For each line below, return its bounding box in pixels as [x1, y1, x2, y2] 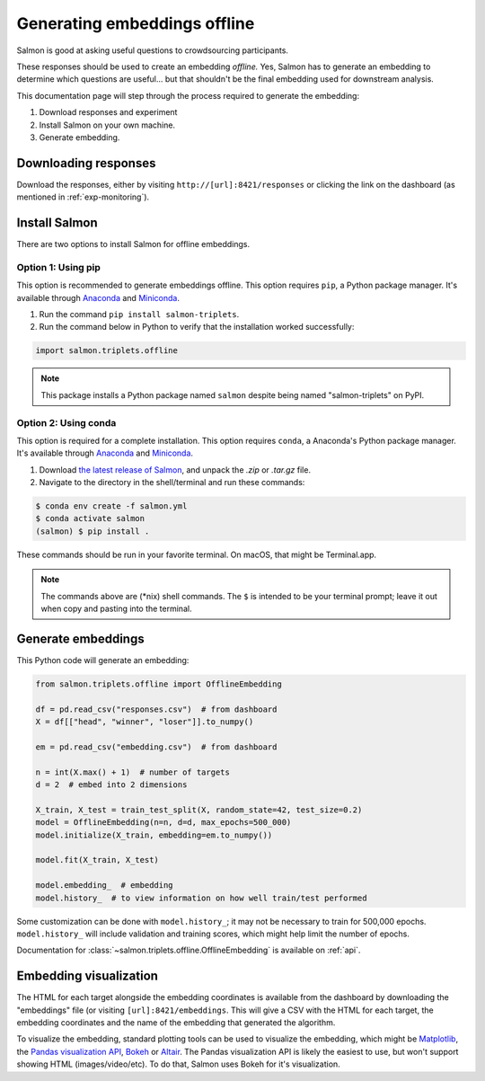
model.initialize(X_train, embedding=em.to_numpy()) [35, 829, 273, 840]
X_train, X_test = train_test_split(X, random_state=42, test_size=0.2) [35, 804, 363, 815]
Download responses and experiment [39, 107, 178, 118]
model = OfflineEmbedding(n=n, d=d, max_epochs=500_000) [35, 818, 292, 828]
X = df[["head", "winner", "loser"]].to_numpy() [35, 717, 254, 727]
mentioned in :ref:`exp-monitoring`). [16, 191, 150, 202]
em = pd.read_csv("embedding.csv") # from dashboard [35, 741, 278, 752]
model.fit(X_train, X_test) [35, 855, 159, 865]
